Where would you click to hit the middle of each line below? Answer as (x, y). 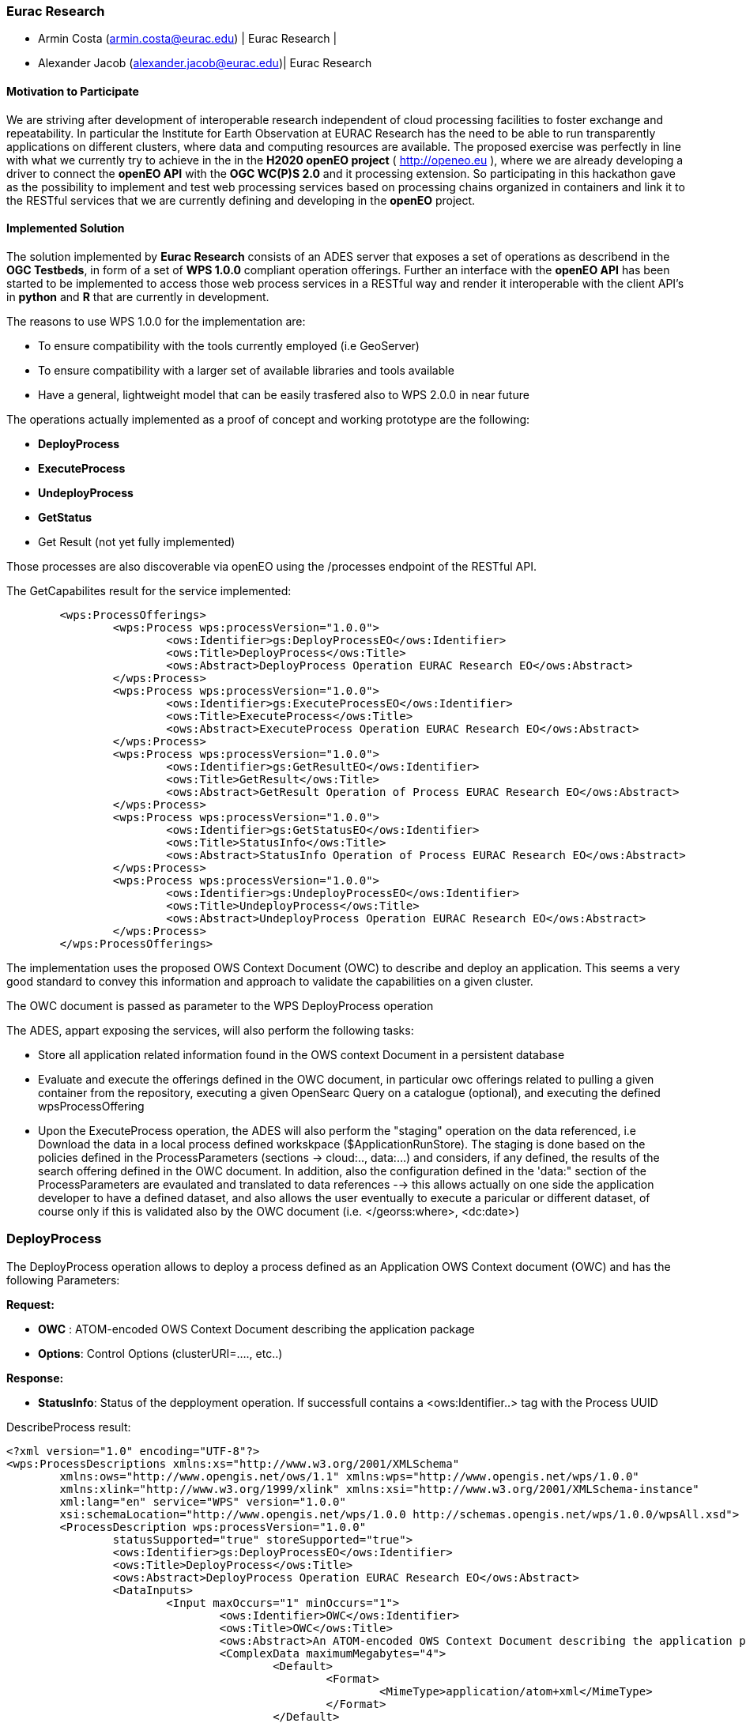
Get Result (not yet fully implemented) (137, 541)
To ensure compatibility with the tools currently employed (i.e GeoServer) (229, 345)
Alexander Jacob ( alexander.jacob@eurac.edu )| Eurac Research (205, 63)
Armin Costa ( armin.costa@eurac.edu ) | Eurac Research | (188, 39)
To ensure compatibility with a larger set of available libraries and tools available (246, 370)
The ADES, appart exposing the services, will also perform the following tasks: (210, 1030)
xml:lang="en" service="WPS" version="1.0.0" (203, 1501)
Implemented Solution (66, 228)
